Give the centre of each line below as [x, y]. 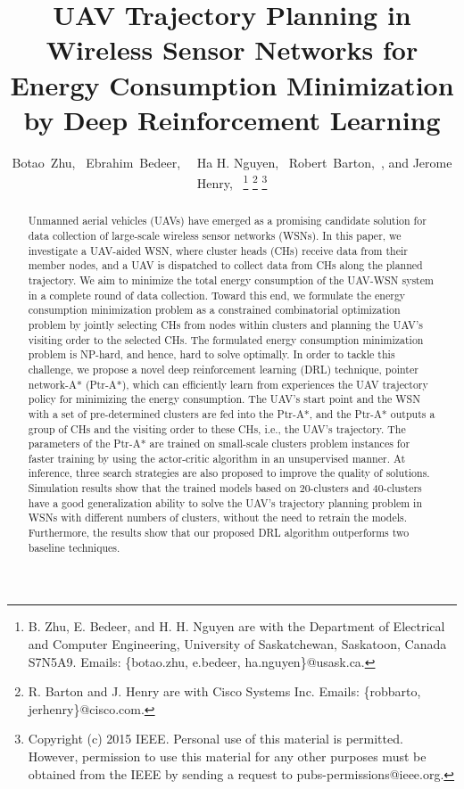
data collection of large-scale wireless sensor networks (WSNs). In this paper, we [215, 235]
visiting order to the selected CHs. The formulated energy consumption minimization [226, 339]
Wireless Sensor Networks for [232, 49]
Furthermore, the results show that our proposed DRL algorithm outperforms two [219, 533]
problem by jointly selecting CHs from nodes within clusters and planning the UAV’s [225, 324]
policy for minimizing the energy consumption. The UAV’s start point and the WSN [224, 399]
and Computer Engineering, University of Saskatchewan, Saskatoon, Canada [237, 644]
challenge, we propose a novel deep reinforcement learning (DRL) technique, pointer [223, 369]
